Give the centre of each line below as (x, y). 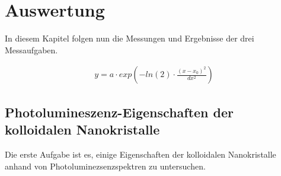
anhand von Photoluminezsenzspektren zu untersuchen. (105, 166)
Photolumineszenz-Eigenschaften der (119, 112)
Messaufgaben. (31, 49)
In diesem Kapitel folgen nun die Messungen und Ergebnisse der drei (130, 38)
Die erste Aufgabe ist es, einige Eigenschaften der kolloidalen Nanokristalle (140, 154)
